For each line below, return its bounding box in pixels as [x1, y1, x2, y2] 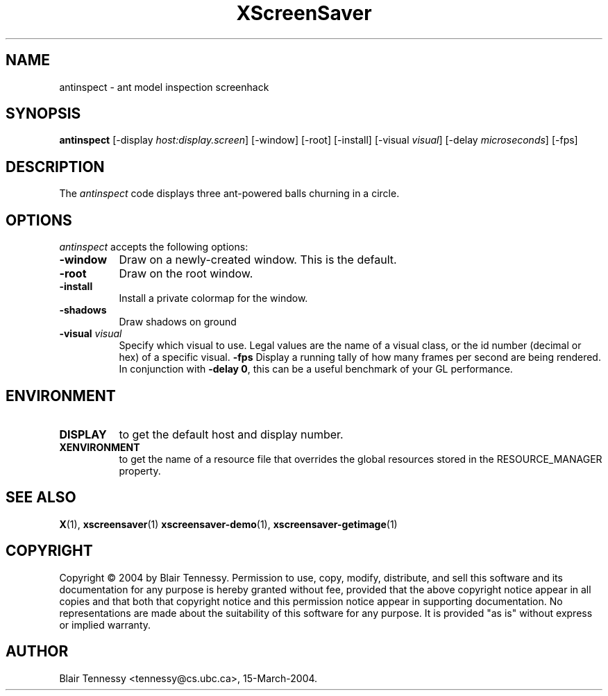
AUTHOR [6, 643, 69, 661]
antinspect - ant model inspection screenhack [59, 80, 269, 93]
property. [119, 464, 161, 477]
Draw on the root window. [119, 266, 253, 281]
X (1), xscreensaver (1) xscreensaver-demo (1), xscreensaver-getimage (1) [59, 518, 398, 530]
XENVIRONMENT [59, 441, 140, 453]
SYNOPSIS [6, 105, 81, 123]
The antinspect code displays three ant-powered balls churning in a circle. [59, 187, 400, 200]
